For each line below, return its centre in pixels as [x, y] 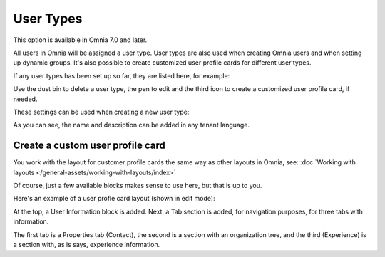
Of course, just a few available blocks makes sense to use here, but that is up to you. [138, 185]
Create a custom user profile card [89, 146]
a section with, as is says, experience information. [87, 244]
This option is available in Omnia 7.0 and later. [80, 40]
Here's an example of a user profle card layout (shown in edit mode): [114, 199]
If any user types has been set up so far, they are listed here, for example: [122, 75]
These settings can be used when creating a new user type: [101, 112]
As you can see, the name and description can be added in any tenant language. [131, 125]
